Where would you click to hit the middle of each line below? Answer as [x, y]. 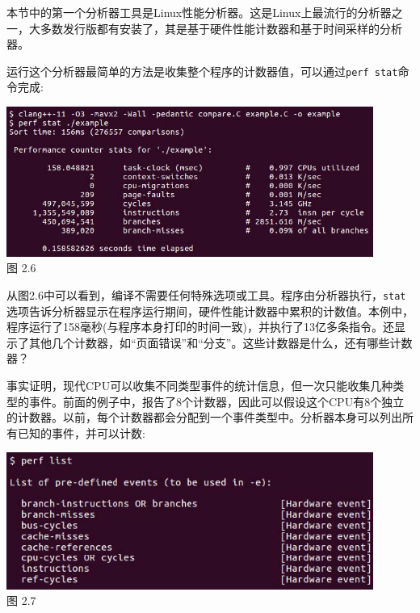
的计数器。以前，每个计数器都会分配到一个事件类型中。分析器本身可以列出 [204, 417]
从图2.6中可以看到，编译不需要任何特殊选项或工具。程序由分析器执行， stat [206, 294]
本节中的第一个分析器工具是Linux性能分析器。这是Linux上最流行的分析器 [199, 12]
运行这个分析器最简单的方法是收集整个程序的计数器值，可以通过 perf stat [202, 71]
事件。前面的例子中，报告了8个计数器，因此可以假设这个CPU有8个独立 [216, 401]
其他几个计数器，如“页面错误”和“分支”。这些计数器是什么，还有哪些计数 [220, 342]
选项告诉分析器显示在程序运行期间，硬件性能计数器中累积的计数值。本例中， [210, 311]
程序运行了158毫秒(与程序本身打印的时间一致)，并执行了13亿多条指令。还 [200, 327]
